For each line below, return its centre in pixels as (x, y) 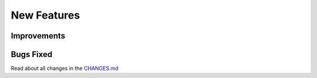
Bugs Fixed (32, 54)
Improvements (38, 36)
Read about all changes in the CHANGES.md (65, 68)
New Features (45, 15)
